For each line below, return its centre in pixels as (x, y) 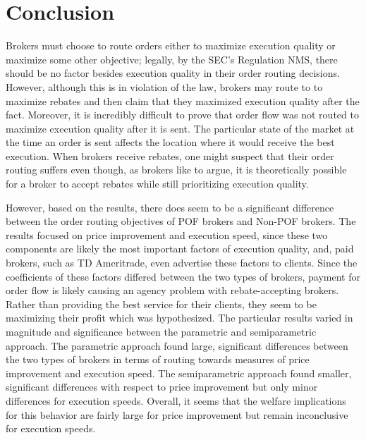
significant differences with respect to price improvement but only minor (162, 387)
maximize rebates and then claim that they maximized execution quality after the (183, 100)
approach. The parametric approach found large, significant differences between (177, 345)
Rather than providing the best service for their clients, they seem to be (161, 304)
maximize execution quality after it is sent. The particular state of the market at (180, 128)
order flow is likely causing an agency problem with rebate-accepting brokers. (172, 290)
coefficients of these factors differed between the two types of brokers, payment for (183, 276)
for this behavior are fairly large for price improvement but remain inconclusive (177, 414)
